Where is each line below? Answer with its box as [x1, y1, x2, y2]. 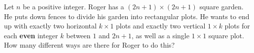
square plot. [208, 30, 244, 40]
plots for [224, 21, 250, 31]
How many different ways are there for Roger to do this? [4, 40, 175, 50]
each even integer [4, 30, 58, 40]
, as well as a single [131, 30, 189, 40]
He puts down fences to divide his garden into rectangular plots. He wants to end [4, 11, 250, 21]
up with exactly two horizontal [4, 21, 97, 31]
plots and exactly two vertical [116, 21, 206, 31]
